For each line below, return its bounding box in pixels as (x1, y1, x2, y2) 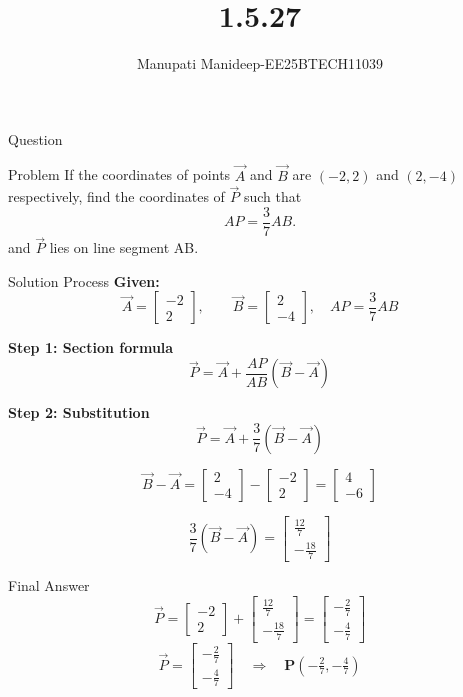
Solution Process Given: (8, 270, 160, 291)
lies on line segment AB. (49, 237, 199, 258)
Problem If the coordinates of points (8, 164, 231, 185)
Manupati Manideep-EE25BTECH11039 (136, 53, 384, 74)
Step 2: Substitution (8, 402, 150, 423)
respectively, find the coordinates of (8, 186, 225, 207)
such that (243, 186, 302, 207)
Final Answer (8, 575, 90, 596)
